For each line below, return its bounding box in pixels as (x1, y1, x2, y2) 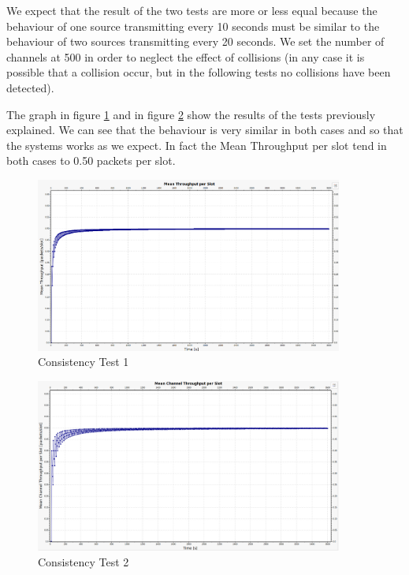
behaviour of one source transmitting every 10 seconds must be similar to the (6, 17, 380, 34)
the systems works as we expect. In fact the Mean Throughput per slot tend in (6, 136, 387, 153)
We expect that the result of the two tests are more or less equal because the (6, 2, 377, 18)
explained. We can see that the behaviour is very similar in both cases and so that (6, 121, 403, 138)
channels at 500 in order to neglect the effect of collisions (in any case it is (6, 48, 365, 65)
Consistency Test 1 (38, 353, 129, 370)
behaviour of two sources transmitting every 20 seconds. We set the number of (6, 33, 385, 50)
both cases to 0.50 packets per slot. (6, 152, 176, 169)
